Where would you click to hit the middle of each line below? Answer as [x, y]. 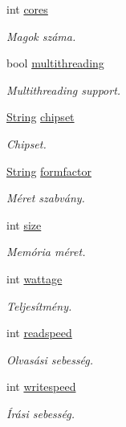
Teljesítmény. [39, 305]
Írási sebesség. [41, 413]
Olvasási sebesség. [50, 359]
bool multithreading [55, 63]
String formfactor [49, 171]
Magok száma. [41, 36]
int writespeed [41, 386]
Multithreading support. [64, 89]
